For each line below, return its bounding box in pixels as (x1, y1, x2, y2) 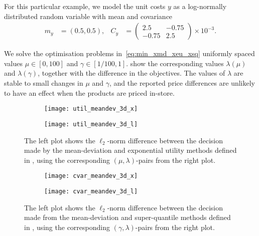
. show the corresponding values (126, 58, 224, 68)
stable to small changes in (4, 78, 83, 88)
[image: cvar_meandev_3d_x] (44, 172, 138, 180)
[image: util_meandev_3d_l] (44, 120, 138, 128)
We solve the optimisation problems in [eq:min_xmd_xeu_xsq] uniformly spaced (4, 48, 255, 59)
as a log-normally (173, 1, 227, 11)
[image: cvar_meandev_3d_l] (44, 187, 138, 195)
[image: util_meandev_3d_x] (44, 105, 138, 113)
